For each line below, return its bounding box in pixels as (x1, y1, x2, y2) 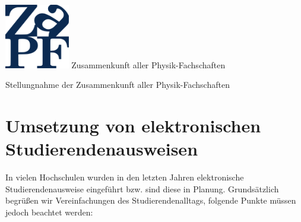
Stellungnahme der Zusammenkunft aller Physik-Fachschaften (5, 78, 230, 91)
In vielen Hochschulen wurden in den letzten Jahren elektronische (5, 171, 244, 183)
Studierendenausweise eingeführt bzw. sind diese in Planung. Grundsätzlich (5, 182, 279, 195)
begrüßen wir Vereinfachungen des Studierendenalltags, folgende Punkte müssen (5, 194, 296, 207)
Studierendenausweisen (5, 137, 198, 161)
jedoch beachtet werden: (5, 205, 93, 218)
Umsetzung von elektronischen (5, 113, 261, 138)
